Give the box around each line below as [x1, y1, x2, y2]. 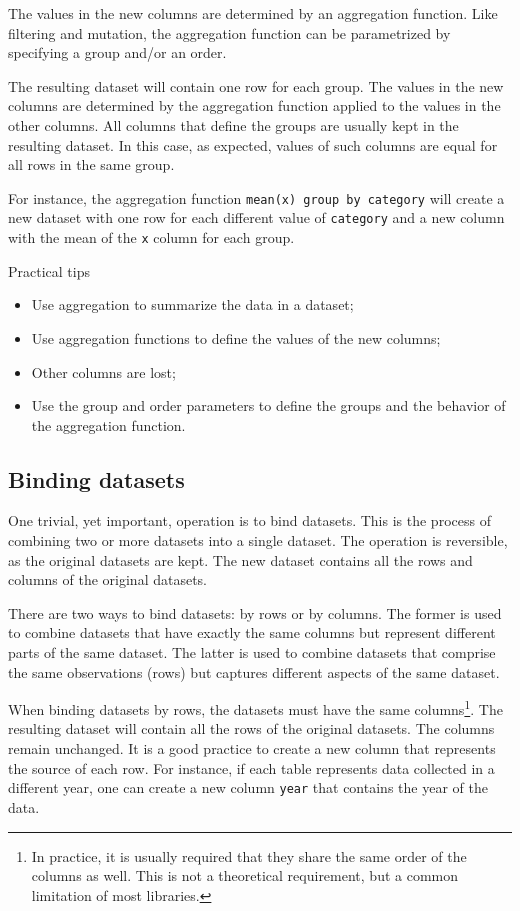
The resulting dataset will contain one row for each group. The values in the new [8, 75, 504, 96]
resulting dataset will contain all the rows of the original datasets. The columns [8, 718, 495, 739]
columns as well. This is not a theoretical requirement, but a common [31, 865, 459, 886]
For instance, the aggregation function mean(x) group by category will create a [8, 187, 505, 208]
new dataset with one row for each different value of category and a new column [8, 207, 505, 228]
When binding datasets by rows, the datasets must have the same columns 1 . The [8, 696, 503, 719]
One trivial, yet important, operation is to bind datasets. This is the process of [8, 510, 491, 531]
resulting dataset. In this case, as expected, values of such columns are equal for [8, 134, 498, 155]
